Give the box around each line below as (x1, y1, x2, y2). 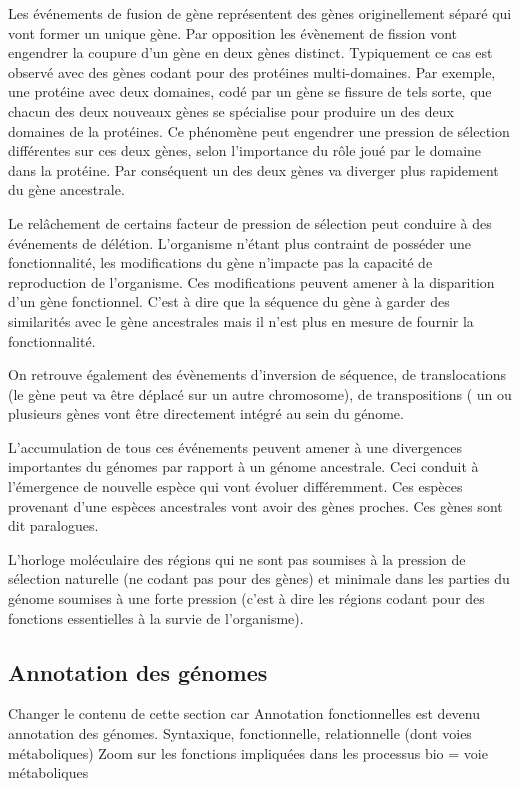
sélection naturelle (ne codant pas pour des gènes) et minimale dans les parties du (8, 568, 510, 589)
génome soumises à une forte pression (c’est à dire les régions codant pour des (8, 588, 485, 609)
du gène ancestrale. (8, 179, 125, 200)
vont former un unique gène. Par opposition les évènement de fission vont (8, 22, 458, 43)
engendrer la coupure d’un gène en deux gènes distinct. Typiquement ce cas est (8, 42, 493, 63)
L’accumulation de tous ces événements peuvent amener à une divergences (8, 436, 462, 457)
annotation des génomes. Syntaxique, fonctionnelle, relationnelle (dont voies (8, 723, 472, 744)
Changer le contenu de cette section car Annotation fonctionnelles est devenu (8, 703, 480, 724)
